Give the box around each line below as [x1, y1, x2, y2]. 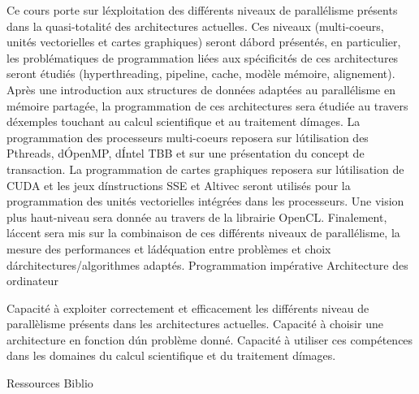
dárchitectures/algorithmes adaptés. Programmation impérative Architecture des [6, 256, 408, 273]
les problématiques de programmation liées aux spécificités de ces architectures [6, 49, 399, 66]
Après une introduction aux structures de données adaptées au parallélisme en [6, 80, 395, 97]
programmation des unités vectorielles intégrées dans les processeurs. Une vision [6, 193, 404, 210]
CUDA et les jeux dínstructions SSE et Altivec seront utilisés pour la [6, 176, 351, 193]
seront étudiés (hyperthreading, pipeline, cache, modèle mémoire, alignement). [6, 65, 395, 82]
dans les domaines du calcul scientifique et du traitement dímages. [6, 347, 336, 364]
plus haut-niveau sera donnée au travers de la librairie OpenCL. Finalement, [6, 208, 387, 225]
